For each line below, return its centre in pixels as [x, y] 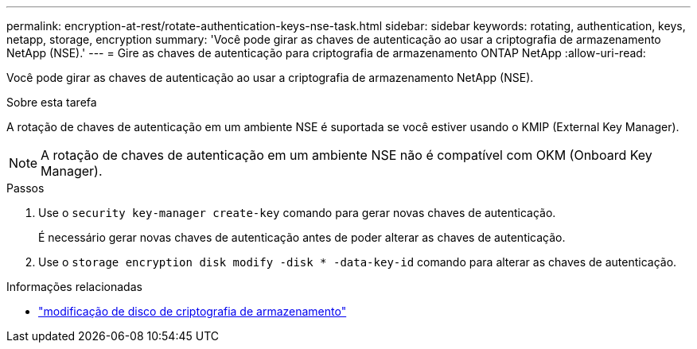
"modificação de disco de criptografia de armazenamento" [193, 311]
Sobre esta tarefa [52, 102]
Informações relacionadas [74, 287]
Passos [25, 188]
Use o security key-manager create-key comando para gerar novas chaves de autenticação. [297, 213]
